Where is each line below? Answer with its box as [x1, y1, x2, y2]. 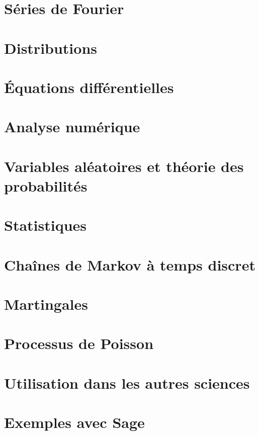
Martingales [4, 294, 88, 314]
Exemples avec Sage [4, 412, 145, 432]
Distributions [4, 37, 97, 58]
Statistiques [4, 215, 87, 235]
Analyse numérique [4, 116, 140, 137]
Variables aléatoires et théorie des [4, 155, 244, 176]
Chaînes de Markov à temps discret [4, 254, 255, 275]
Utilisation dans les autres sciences [4, 372, 250, 393]
